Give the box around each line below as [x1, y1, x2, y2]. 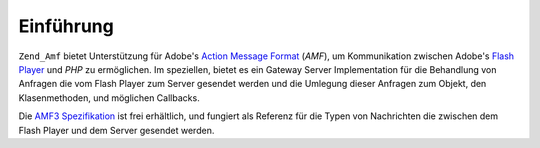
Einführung [18, 15, 114, 37]
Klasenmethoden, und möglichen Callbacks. [18, 91, 200, 104]
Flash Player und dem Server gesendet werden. [18, 124, 215, 136]
